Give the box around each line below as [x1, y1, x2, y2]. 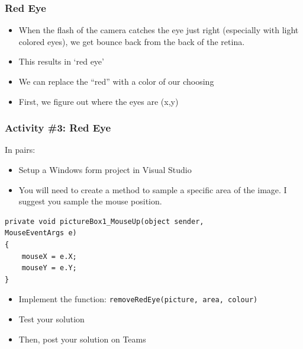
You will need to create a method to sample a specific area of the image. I [18, 183, 287, 196]
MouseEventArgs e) [5, 229, 77, 238]
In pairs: [5, 143, 36, 156]
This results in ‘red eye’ [18, 55, 104, 68]
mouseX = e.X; [21, 252, 77, 261]
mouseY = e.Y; [21, 264, 77, 273]
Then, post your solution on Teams [18, 332, 146, 345]
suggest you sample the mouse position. [18, 195, 162, 207]
